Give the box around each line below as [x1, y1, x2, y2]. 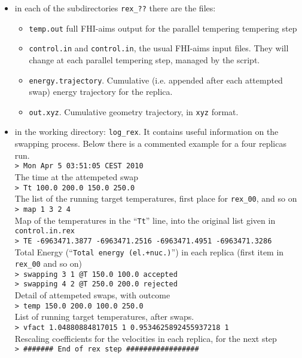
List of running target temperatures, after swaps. [14, 310, 194, 323]
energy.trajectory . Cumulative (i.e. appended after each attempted [29, 73, 283, 86]
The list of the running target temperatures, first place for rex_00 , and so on [14, 192, 297, 205]
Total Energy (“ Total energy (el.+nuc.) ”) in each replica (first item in [14, 245, 284, 258]
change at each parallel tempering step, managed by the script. [29, 53, 260, 66]
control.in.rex [14, 227, 75, 236]
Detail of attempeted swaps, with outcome [14, 289, 170, 301]
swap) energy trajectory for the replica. [29, 85, 173, 98]
